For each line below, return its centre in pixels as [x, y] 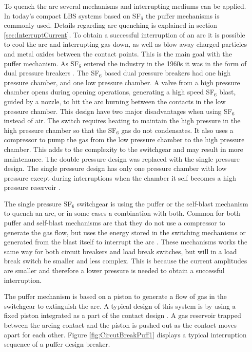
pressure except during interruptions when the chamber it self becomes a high [120, 177]
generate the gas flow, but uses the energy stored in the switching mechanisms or [125, 232]
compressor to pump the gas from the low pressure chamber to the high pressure [124, 139]
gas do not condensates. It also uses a [177, 130]
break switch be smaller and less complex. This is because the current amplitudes [126, 261]
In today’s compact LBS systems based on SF [72, 15]
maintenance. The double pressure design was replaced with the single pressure [122, 158]
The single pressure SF [38, 203]
